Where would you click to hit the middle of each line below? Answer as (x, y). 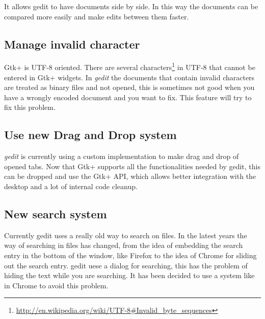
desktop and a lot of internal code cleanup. (71, 186)
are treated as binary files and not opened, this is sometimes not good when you (129, 87)
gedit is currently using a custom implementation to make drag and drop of (122, 156)
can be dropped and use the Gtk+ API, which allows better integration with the (130, 176)
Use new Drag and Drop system (90, 135)
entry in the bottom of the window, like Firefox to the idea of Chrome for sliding (130, 255)
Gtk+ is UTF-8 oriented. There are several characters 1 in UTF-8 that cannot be (130, 66)
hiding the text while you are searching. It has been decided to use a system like (129, 275)
